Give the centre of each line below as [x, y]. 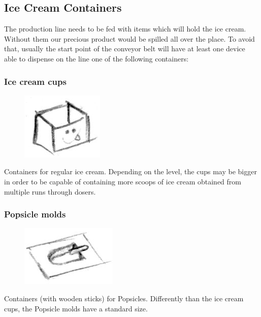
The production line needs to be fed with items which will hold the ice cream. [125, 29]
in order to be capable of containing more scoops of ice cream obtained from [123, 181]
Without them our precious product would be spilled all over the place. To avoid [129, 38]
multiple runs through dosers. [50, 191]
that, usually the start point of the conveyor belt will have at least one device [125, 49]
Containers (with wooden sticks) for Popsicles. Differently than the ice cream [124, 298]
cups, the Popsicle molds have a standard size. [76, 308]
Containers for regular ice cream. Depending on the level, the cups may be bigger [130, 171]
